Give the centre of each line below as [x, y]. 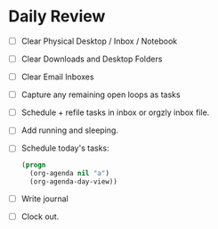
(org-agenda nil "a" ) [70, 174]
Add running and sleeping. [70, 130]
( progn [33, 165]
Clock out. [40, 217]
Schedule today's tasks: [65, 148]
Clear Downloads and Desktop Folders [92, 59]
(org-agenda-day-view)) [73, 182]
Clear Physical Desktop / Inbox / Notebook [99, 41]
